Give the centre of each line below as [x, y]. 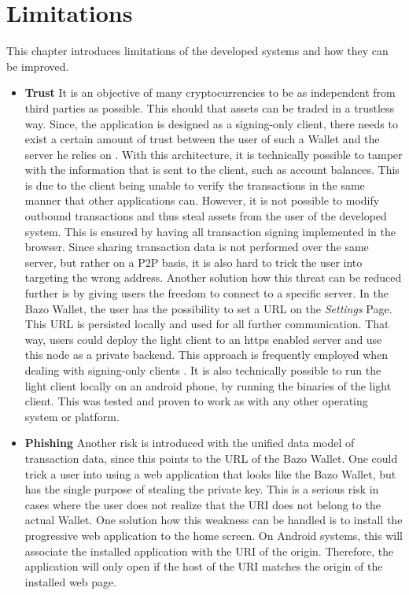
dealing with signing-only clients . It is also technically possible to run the [203, 370]
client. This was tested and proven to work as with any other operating [196, 401]
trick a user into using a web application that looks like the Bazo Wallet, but [210, 473]
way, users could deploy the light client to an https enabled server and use [203, 339]
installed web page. [71, 581]
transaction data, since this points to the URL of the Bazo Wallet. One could [211, 458]
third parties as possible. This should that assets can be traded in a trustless [210, 107]
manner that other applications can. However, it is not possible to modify [202, 200]
